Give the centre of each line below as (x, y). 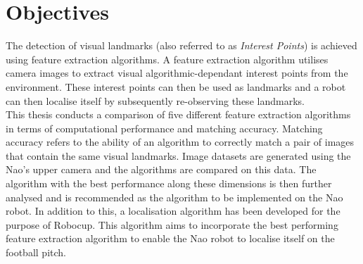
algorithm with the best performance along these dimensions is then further (169, 183)
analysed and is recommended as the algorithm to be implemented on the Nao (174, 197)
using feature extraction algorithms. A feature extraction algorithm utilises (167, 59)
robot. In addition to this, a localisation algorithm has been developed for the (173, 211)
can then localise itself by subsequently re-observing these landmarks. (155, 100)
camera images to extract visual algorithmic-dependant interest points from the (177, 73)
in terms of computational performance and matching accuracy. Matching (164, 128)
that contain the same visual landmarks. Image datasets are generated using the (178, 155)
